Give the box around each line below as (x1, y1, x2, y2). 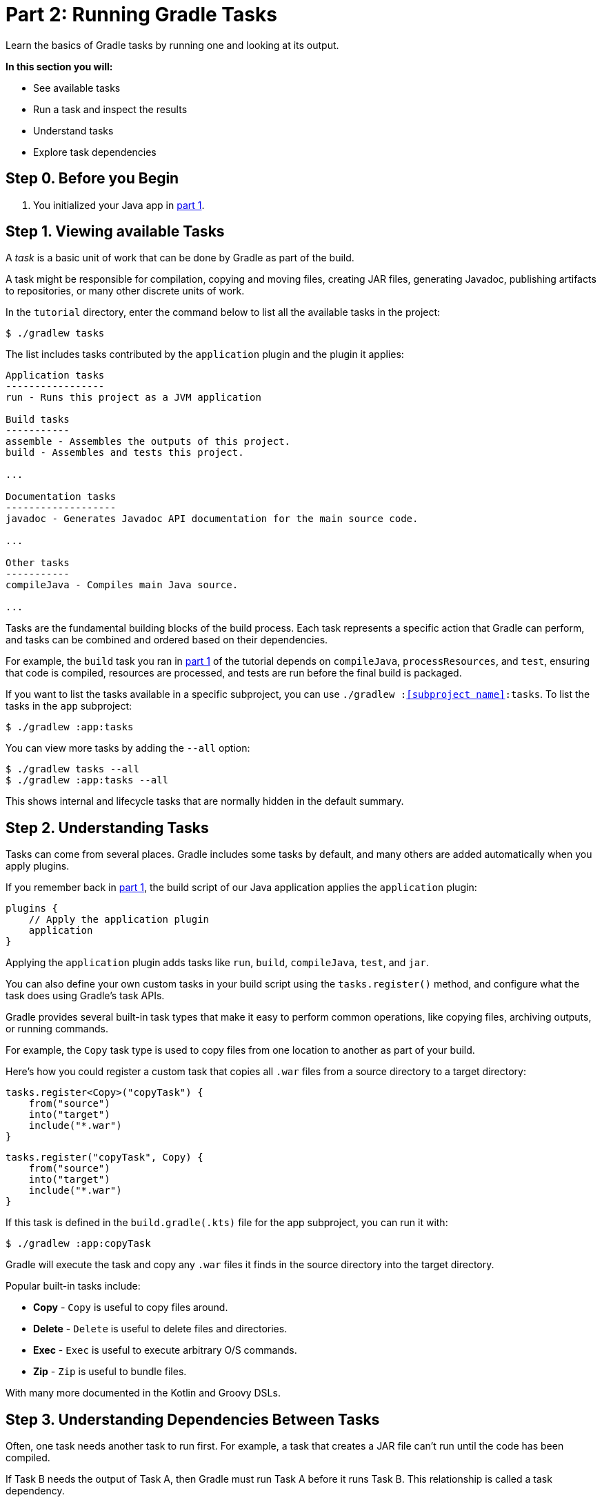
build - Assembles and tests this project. (6, 447, 244, 459)
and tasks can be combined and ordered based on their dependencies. (6, 634, 328, 646)
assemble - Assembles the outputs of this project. (6, 436, 291, 448)
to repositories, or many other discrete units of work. (6, 285, 245, 297)
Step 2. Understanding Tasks (6, 819, 209, 837)
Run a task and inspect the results (33, 103, 188, 115)
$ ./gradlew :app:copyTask (6, 1238, 151, 1250)
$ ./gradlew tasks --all (6, 763, 139, 775)
